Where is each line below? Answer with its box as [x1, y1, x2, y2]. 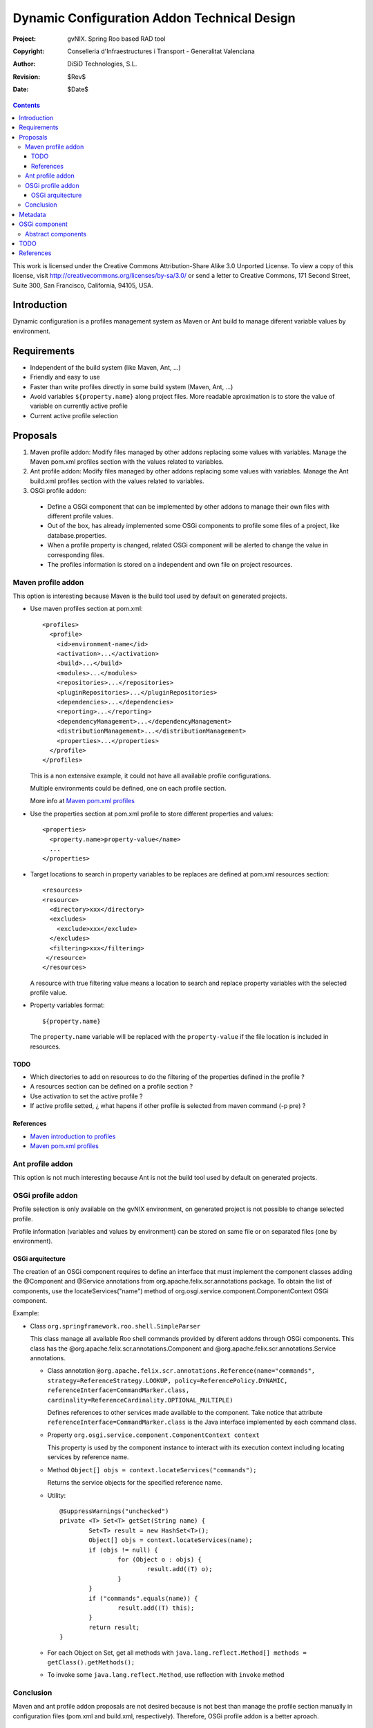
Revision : [12, 73, 41, 81]
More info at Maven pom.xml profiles [30, 797, 135, 805]
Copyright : [12, 47, 45, 55]
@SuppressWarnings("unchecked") [59, 1508, 169, 1515]
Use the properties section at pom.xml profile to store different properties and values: [30, 809, 274, 818]
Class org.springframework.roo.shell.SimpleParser [30, 1322, 201, 1330]
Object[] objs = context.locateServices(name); [88, 1537, 253, 1544]
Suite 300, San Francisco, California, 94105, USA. [12, 281, 153, 290]
